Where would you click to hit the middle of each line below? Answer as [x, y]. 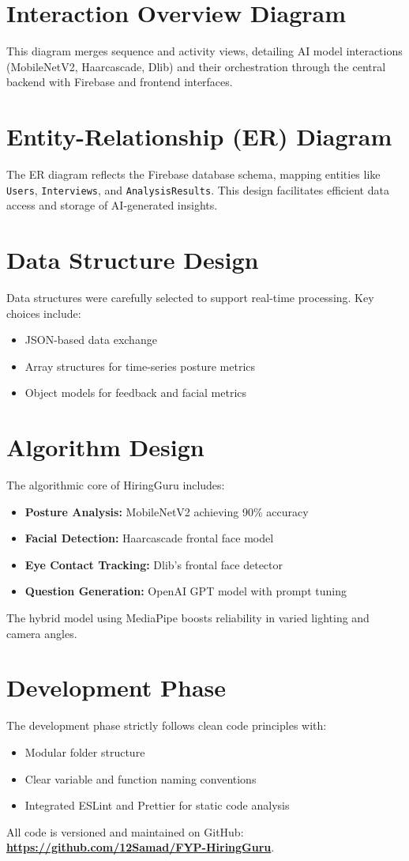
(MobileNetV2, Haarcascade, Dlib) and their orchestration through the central [196, 66]
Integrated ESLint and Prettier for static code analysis [157, 805]
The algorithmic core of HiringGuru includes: [116, 485]
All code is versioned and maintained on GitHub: [125, 831]
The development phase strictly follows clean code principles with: [167, 725]
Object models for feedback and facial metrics [136, 393]
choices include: [44, 313]
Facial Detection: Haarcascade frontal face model [149, 538]
